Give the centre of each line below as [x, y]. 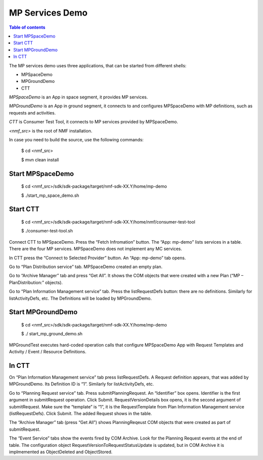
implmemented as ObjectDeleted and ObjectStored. [61, 452]
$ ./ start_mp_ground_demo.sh [52, 334]
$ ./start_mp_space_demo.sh [50, 195]
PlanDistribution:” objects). [36, 282]
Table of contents [27, 27]
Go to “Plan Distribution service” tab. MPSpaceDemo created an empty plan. [86, 267]
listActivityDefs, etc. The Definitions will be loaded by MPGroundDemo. [80, 298]
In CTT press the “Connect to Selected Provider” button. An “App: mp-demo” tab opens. [97, 258]
